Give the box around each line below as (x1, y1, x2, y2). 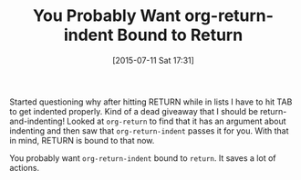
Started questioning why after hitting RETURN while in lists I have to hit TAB (9, 96, 293, 107)
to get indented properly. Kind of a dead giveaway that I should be (9, 105, 258, 116)
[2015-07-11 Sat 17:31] (112, 55, 194, 65)
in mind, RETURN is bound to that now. (9, 135, 155, 145)
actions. (9, 162, 39, 173)
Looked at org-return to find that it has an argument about (67, 115, 286, 126)
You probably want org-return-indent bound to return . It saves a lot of (9, 152, 276, 164)
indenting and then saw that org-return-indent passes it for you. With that (9, 125, 289, 136)
